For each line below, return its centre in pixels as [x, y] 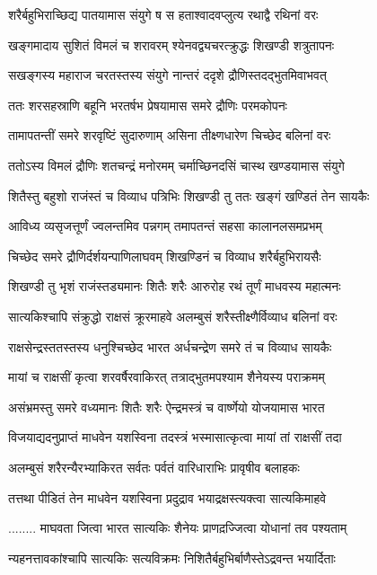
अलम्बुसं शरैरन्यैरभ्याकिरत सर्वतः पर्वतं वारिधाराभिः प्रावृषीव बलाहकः [154, 467]
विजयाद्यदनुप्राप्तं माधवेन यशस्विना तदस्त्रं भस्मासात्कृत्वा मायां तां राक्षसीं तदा [175, 437]
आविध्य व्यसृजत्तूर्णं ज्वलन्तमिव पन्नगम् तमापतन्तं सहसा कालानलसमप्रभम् [165, 226]
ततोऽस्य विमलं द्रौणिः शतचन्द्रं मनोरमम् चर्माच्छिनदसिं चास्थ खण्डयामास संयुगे [176, 165]
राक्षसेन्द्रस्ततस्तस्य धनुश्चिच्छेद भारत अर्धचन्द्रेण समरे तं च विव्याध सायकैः [170, 346]
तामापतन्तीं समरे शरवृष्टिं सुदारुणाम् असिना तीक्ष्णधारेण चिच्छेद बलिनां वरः [170, 135]
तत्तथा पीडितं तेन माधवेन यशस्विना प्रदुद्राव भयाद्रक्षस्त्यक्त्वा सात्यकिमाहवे [167, 497]
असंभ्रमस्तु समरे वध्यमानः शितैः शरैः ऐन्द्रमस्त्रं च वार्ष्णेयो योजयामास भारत [167, 407]
